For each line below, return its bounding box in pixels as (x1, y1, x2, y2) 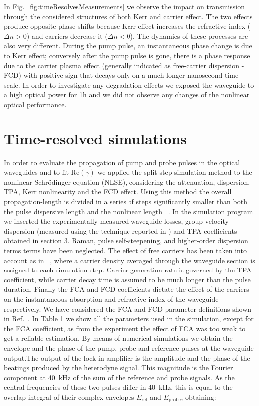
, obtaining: (181, 391, 216, 402)
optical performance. (4, 99, 67, 109)
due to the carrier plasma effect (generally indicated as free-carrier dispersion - (4, 60, 244, 70)
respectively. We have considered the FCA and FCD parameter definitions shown (4, 303, 252, 314)
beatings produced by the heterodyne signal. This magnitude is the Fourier (4, 362, 233, 373)
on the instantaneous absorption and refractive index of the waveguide (4, 293, 219, 304)
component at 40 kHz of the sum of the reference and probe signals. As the (4, 372, 235, 382)
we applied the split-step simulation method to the (97, 167, 252, 177)
